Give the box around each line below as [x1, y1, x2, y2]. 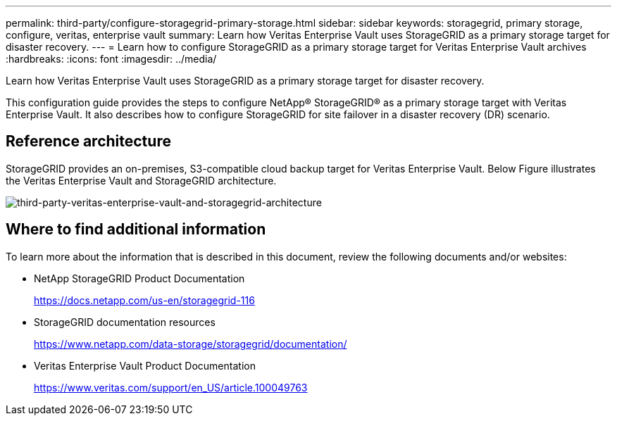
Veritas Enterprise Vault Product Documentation [34, 359, 256, 372]
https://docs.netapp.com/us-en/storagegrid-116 [34, 294, 255, 306]
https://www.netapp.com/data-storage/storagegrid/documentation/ [34, 337, 347, 350]
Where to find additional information [6, 220, 266, 239]
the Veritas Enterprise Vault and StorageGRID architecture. [6, 174, 277, 187]
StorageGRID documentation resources [34, 315, 216, 328]
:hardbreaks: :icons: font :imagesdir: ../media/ [6, 53, 217, 65]
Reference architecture [6, 132, 171, 151]
